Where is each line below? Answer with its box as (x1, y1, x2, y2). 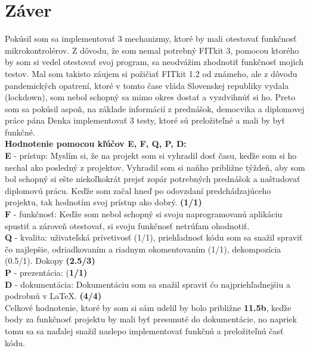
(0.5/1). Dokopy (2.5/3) (5, 254, 95, 267)
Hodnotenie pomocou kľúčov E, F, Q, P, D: (5, 137, 187, 150)
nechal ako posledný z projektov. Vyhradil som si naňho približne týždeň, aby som (5, 161, 305, 173)
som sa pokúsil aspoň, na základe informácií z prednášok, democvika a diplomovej (5, 102, 305, 115)
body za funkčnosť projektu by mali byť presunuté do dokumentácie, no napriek (5, 313, 297, 325)
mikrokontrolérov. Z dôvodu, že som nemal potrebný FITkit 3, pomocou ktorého (5, 44, 299, 56)
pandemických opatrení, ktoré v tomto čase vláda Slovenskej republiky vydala (5, 79, 289, 91)
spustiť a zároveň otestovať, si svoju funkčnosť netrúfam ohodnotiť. (5, 219, 250, 232)
